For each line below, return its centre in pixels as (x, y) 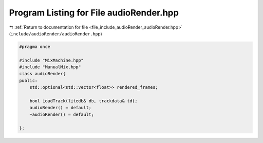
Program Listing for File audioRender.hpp (94, 13)
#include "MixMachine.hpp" (51, 60)
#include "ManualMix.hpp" (50, 67)
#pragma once (35, 47)
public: (28, 80)
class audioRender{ (42, 74)
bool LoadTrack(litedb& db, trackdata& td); (84, 101)
